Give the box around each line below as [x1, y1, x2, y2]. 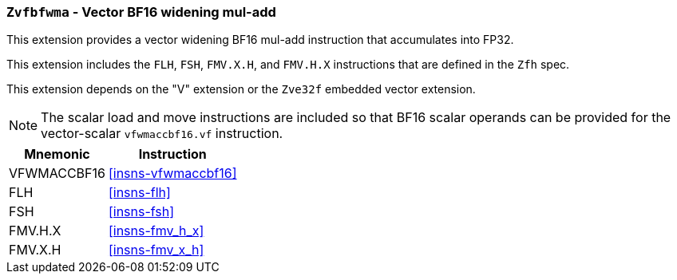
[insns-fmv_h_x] [108, 223, 204, 239]
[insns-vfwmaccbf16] [108, 165, 237, 182]
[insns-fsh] [108, 203, 175, 220]
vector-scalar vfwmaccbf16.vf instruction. [41, 125, 283, 142]
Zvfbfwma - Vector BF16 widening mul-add [6, 4, 276, 20]
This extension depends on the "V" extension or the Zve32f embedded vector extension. [6, 82, 476, 97]
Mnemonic [24, 146, 90, 163]
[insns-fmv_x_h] [108, 242, 204, 258]
